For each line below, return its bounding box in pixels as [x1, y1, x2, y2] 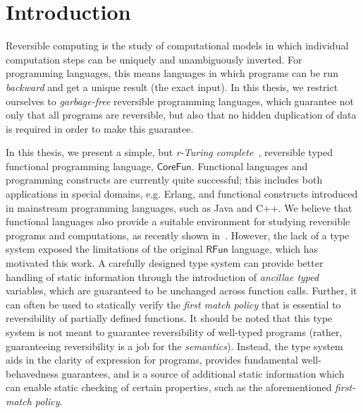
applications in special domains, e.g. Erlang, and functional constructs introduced [6, 186, 358, 201]
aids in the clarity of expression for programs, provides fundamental [6, 352, 298, 367]
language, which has [231, 241, 318, 256]
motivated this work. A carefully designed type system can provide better [6, 256, 324, 270]
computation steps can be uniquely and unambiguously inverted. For [6, 52, 302, 66]
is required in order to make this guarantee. [6, 121, 194, 136]
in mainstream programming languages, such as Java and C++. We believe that [6, 200, 352, 215]
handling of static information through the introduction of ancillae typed [6, 269, 319, 284]
